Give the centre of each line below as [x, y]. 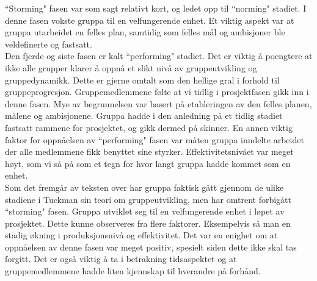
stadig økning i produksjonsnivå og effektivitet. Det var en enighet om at [141, 235]
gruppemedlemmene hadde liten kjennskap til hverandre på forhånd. [133, 271]
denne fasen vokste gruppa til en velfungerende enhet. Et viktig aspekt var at [150, 20]
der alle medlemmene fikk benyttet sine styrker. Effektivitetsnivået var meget [149, 151]
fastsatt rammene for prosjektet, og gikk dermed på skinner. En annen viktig [149, 127]
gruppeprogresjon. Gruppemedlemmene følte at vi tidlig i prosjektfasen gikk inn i [157, 92]
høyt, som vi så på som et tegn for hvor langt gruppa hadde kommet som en [148, 163]
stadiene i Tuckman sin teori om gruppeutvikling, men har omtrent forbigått [148, 199]
